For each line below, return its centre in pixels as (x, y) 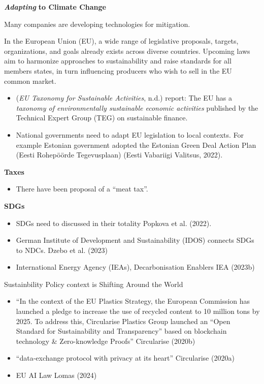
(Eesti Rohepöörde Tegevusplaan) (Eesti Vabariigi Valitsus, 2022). (119, 155)
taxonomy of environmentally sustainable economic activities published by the (137, 107)
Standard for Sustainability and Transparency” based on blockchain (121, 331)
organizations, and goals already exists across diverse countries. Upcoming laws (127, 51)
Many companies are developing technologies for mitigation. (97, 24)
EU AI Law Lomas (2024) (56, 375)
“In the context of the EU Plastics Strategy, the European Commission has (133, 301)
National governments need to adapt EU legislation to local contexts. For (130, 134)
